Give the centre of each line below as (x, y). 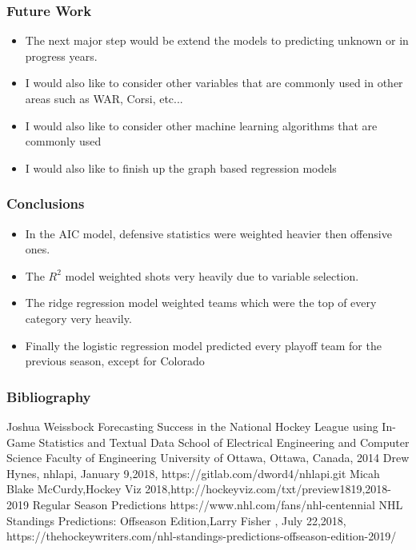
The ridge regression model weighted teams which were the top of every (201, 303)
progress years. (61, 56)
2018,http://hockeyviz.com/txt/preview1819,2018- (268, 489)
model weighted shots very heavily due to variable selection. (212, 275)
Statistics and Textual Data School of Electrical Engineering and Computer (224, 442)
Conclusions (46, 203)
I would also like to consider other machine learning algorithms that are (201, 125)
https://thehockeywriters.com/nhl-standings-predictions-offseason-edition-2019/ (202, 536)
